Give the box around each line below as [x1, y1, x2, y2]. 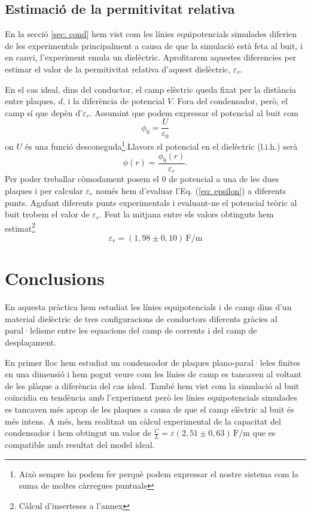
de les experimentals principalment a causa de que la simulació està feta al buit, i [5, 39, 303, 51]
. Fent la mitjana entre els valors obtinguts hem [99, 208, 274, 220]
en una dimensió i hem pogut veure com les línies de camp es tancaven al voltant [5, 368, 302, 380]
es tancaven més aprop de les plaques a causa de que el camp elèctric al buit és [5, 402, 294, 415]
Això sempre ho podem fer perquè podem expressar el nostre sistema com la [19, 467, 299, 480]
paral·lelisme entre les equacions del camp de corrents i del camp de [5, 324, 257, 337]
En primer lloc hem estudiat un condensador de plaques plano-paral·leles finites [5, 356, 300, 368]
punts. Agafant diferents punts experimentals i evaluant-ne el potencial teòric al [5, 196, 297, 208]
